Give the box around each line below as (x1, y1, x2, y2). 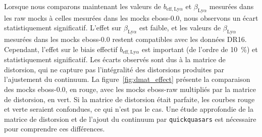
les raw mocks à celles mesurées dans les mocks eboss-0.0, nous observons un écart (4, 12, 258, 23)
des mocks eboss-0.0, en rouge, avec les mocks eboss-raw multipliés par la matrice (4, 84, 256, 95)
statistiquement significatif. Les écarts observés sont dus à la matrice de (4, 54, 226, 65)
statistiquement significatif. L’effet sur (4, 22, 122, 33)
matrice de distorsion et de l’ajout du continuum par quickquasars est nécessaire (4, 113, 256, 124)
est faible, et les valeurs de (139, 22, 221, 33)
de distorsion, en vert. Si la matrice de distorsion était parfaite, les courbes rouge (4, 94, 255, 104)
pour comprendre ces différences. (4, 123, 105, 134)
